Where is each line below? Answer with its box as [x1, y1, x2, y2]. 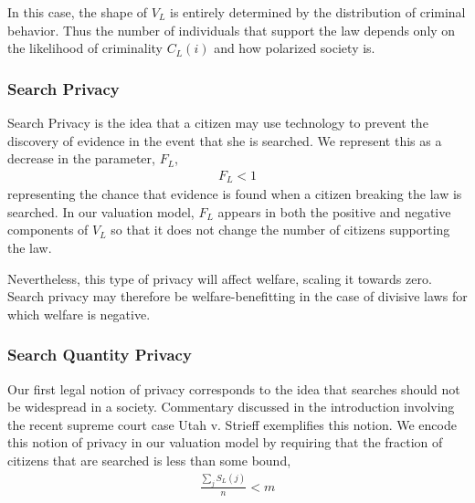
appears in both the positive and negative [217, 202, 451, 221]
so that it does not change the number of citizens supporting [111, 220, 450, 239]
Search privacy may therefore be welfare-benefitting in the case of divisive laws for [7, 287, 468, 306]
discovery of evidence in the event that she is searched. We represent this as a [7, 131, 442, 150]
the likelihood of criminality [7, 38, 164, 58]
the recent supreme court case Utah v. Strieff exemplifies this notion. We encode [7, 414, 457, 434]
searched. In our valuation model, [7, 202, 195, 221]
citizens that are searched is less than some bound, [7, 451, 291, 470]
